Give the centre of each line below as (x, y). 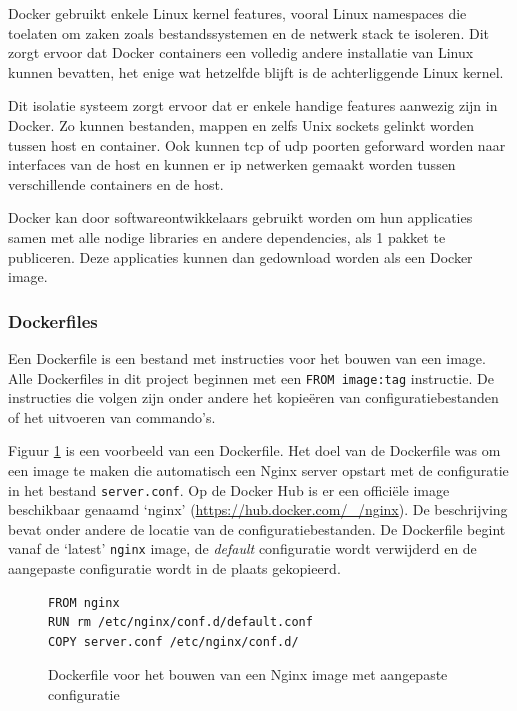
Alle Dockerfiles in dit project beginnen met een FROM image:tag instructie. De (251, 377)
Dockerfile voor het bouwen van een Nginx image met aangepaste (248, 674)
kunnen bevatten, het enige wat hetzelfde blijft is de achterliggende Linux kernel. (256, 71)
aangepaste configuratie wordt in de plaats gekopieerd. (174, 568)
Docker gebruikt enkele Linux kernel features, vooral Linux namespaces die (237, 13)
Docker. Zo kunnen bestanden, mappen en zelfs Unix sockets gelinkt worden (241, 124)
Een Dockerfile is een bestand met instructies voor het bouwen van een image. (247, 357)
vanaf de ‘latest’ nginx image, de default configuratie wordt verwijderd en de (242, 548)
